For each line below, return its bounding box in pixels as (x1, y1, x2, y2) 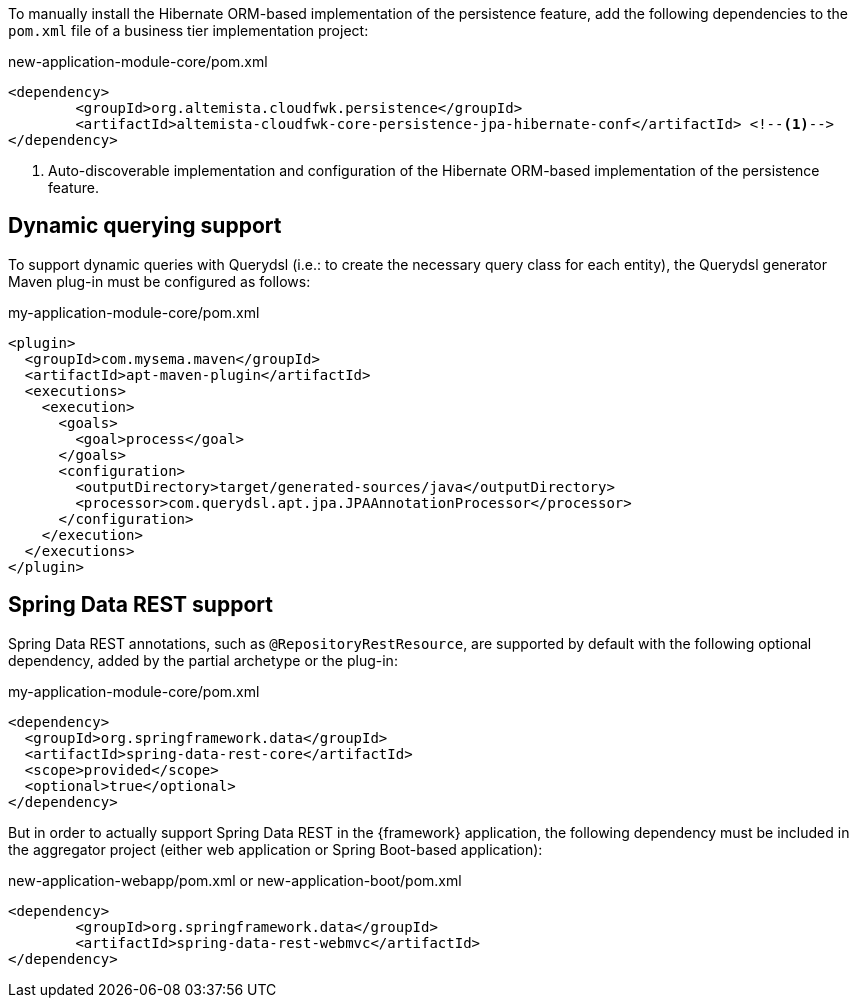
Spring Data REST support (8, 592, 273, 618)
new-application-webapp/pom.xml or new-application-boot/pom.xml (8, 871, 462, 889)
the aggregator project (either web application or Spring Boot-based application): (8, 840, 543, 858)
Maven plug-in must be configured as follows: (8, 272, 311, 290)
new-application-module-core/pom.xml (8, 53, 268, 70)
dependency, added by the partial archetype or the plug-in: (8, 651, 398, 669)
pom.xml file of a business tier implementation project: (8, 22, 369, 39)
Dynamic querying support (8, 213, 282, 239)
